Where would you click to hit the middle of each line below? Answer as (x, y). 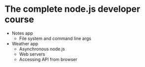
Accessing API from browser (48, 59)
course (19, 19)
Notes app (22, 33)
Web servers (32, 54)
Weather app (25, 43)
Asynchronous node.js (42, 49)
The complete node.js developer (72, 9)
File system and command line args (55, 38)
